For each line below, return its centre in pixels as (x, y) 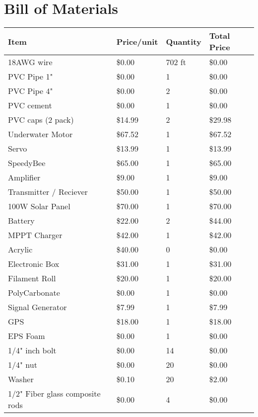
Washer (21, 379)
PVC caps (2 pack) (41, 120)
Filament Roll (32, 278)
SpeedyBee (27, 163)
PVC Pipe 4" (31, 91)
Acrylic (20, 250)
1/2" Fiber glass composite (54, 394)
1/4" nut (23, 365)
